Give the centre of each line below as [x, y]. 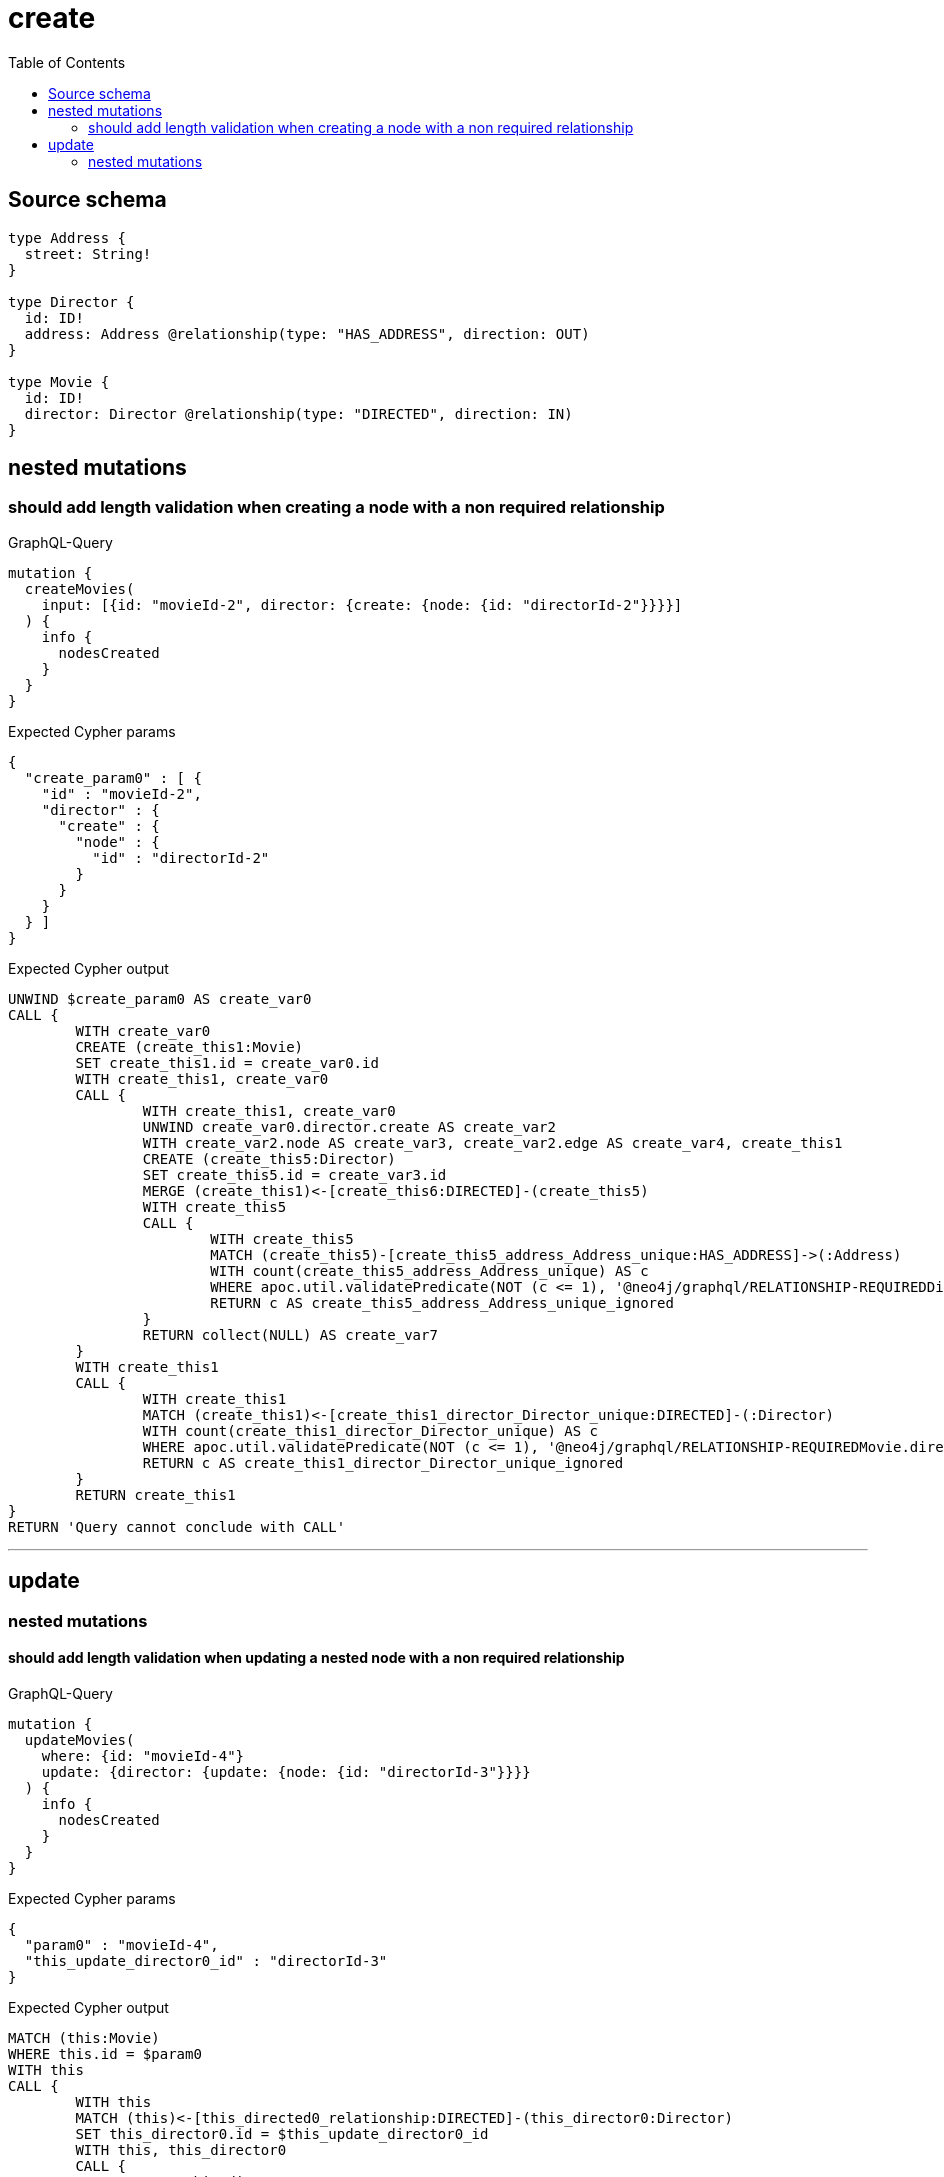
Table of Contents [67, 62]
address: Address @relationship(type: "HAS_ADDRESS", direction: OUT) [307, 333]
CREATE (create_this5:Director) [269, 1158]
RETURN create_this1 [155, 1494]
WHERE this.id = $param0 [105, 2053]
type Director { [71, 301]
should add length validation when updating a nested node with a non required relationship [316, 1658]
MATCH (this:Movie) [84, 2037]
